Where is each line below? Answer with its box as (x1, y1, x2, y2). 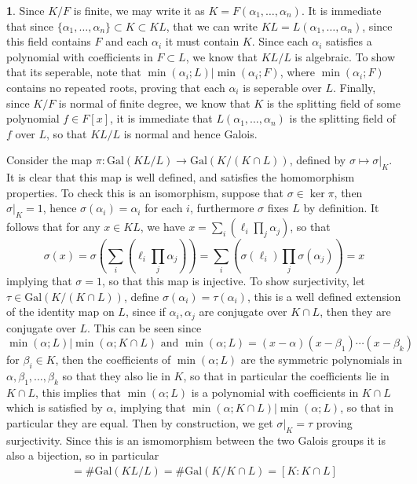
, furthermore (189, 200, 254, 216)
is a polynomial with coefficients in (191, 383, 359, 400)
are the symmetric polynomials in (240, 351, 403, 368)
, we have (140, 218, 185, 235)
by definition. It (303, 200, 379, 216)
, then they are (320, 303, 391, 320)
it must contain (165, 33, 240, 49)
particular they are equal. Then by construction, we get (6, 414, 273, 431)
